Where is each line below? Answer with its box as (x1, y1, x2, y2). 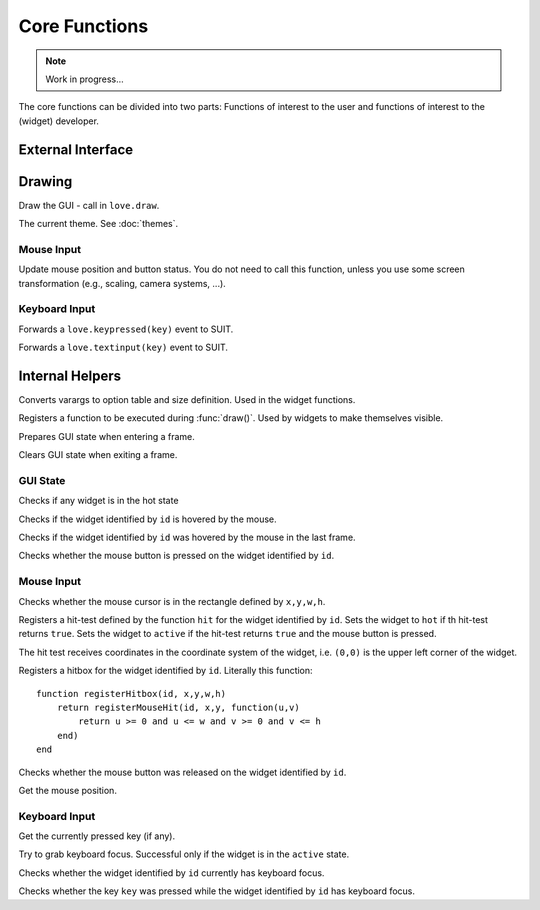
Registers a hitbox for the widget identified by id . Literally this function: (18, 665, 314, 677)
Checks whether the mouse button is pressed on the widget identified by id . (18, 550, 335, 562)
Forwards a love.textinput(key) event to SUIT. (18, 341, 229, 354)
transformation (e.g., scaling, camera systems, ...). (18, 277, 227, 289)
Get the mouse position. (18, 784, 117, 796)
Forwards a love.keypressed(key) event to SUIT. (18, 323, 234, 335)
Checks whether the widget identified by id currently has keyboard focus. (18, 866, 325, 879)
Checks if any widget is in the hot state (18, 495, 179, 507)
